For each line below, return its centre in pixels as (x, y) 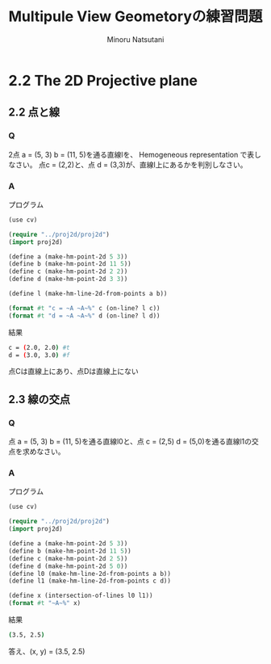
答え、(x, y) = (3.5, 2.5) (47, 651)
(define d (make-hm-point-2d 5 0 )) (68, 566)
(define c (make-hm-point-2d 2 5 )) (68, 558)
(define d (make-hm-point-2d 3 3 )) (68, 279)
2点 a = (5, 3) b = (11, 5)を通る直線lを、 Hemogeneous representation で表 (131, 154)
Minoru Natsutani (135, 39)
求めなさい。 (44, 452)
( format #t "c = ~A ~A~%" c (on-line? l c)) (84, 308)
